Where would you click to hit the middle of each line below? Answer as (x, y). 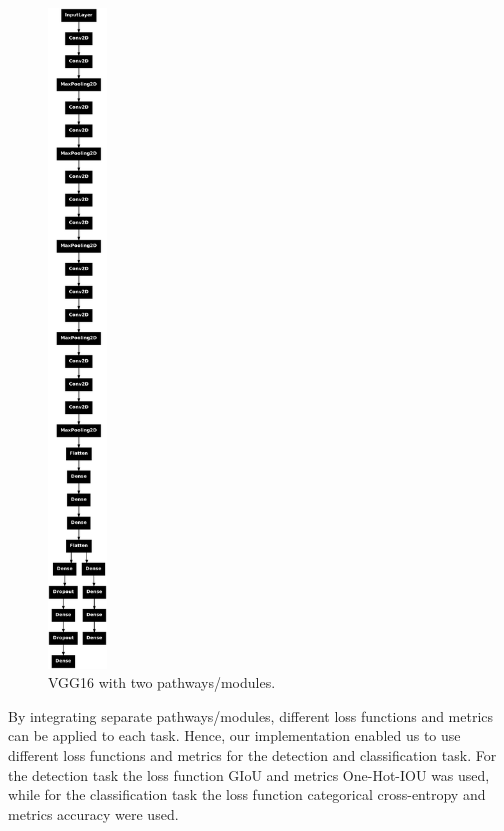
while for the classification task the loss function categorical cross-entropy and (247, 794)
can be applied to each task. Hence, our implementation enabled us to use (234, 735)
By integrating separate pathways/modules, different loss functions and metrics (251, 715)
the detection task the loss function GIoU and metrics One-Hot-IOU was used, (249, 774)
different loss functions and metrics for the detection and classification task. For (252, 755)
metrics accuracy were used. (93, 813)
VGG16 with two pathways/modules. (162, 682)
